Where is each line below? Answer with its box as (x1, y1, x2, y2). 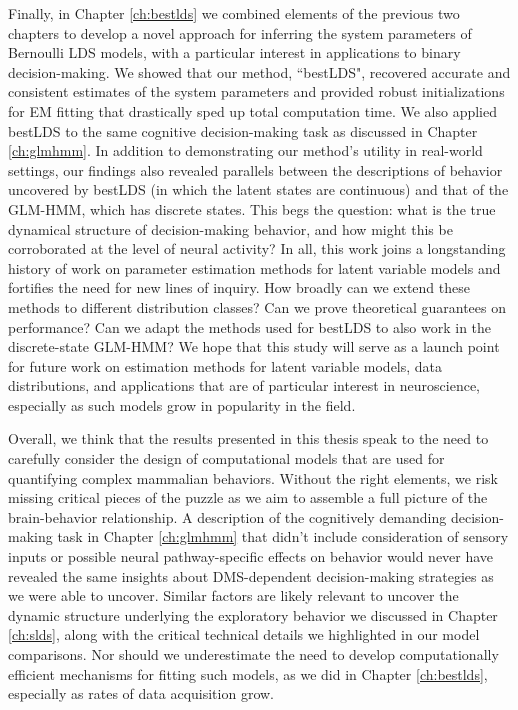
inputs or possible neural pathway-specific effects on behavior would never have (8, 546, 494, 567)
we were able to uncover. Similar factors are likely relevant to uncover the (8, 585, 459, 606)
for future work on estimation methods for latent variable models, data (8, 355, 443, 376)
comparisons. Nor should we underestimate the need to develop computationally (8, 644, 499, 664)
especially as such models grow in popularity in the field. (8, 394, 356, 415)
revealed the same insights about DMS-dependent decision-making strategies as (8, 565, 494, 586)
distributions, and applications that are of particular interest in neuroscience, (8, 375, 481, 396)
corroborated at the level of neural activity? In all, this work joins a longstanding (8, 238, 506, 259)
